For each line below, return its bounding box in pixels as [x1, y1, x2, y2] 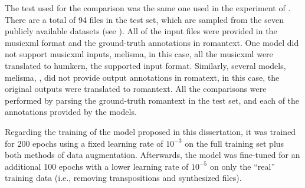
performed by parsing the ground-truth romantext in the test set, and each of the [5, 94, 300, 106]
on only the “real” [209, 160, 276, 172]
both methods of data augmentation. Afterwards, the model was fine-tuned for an [5, 149, 300, 161]
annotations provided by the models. [5, 105, 137, 118]
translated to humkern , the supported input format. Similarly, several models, [5, 59, 286, 71]
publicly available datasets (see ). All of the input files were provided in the [5, 25, 277, 37]
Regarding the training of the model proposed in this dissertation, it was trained [5, 125, 296, 137]
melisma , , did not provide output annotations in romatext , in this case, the [5, 71, 280, 83]
